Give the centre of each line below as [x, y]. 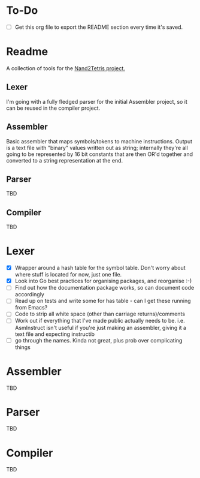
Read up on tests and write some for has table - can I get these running [103, 301]
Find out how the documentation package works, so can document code [104, 288]
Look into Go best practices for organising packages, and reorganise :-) [103, 281]
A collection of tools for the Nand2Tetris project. [66, 68]
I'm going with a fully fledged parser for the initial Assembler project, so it [97, 101]
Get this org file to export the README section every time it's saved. [99, 27]
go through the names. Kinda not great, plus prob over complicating [99, 340]
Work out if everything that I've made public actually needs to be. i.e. [100, 321]
